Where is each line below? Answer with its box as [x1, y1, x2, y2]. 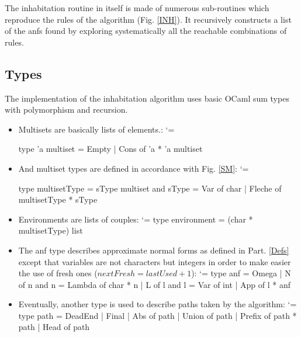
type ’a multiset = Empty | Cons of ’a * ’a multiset [18, 143, 203, 155]
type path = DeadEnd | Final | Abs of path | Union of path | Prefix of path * [18, 309, 297, 321]
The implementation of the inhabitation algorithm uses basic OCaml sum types [5, 92, 289, 104]
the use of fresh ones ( [18, 267, 98, 279]
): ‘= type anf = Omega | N [191, 267, 291, 279]
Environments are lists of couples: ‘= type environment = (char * [18, 213, 253, 225]
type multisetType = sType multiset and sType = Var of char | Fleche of [18, 182, 282, 194]
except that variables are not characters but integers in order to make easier [18, 255, 291, 267]
